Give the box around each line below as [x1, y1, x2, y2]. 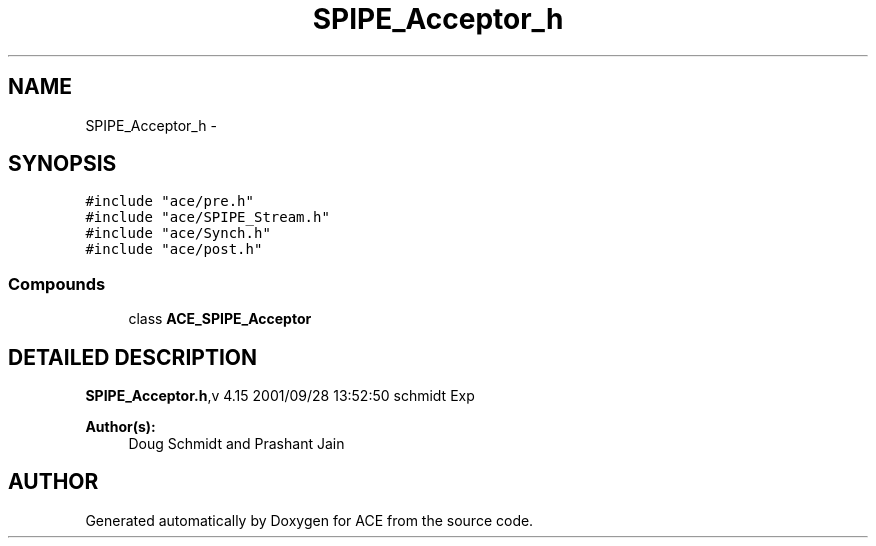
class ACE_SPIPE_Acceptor [128, 310, 312, 328]
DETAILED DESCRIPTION [8, 344, 258, 370]
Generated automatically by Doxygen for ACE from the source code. [85, 511, 534, 529]
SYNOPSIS [8, 151, 117, 177]
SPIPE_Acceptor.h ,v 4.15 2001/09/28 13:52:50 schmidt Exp [85, 387, 475, 405]
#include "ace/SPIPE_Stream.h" [85, 209, 330, 226]
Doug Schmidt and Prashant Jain [128, 435, 345, 453]
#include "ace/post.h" [85, 241, 263, 258]
